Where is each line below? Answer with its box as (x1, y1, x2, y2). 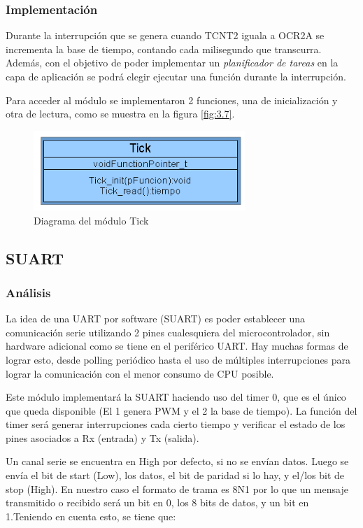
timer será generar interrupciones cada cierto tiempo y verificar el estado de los (6, 417, 346, 431)
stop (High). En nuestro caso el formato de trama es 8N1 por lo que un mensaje (6, 481, 348, 496)
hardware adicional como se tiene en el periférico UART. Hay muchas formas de (6, 338, 348, 353)
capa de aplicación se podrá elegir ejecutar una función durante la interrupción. (6, 69, 346, 83)
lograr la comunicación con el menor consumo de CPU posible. (6, 366, 274, 380)
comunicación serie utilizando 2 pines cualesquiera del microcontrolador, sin (6, 324, 330, 339)
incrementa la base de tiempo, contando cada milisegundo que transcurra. (6, 41, 322, 56)
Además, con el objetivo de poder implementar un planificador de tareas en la (6, 55, 339, 70)
